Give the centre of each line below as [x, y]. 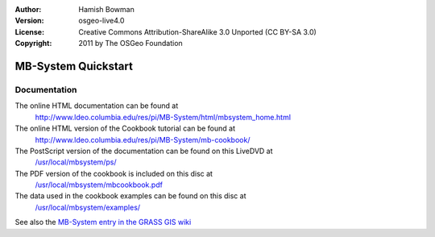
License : [29, 31]
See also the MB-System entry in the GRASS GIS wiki [103, 222]
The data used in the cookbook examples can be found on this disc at [130, 196]
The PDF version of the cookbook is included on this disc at [114, 173]
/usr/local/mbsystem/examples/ [88, 207]
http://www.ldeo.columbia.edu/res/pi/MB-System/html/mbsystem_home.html [163, 117]
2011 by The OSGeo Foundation [130, 44]
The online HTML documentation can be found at [97, 106]
